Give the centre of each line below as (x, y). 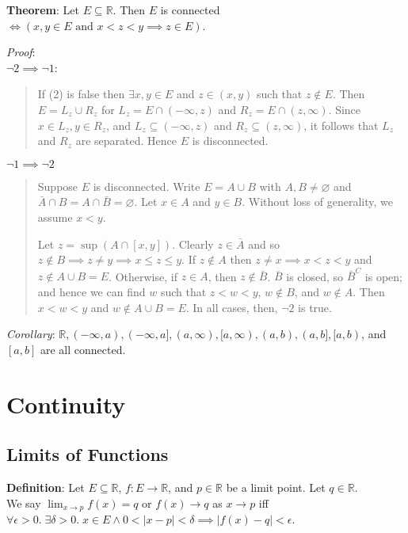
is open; (383, 276)
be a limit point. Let (276, 487)
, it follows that (341, 125)
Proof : (21, 52)
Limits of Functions (88, 454)
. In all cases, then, (232, 307)
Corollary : (31, 334)
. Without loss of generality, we (317, 202)
